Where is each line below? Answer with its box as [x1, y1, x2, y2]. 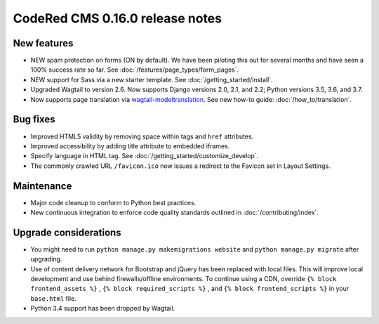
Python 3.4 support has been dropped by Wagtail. [30, 304, 175, 313]
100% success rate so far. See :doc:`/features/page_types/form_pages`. [30, 65, 239, 74]
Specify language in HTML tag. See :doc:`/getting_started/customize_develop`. [30, 152, 259, 160]
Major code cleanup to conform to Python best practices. [30, 198, 197, 207]
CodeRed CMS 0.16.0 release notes [13, 11, 222, 26]
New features [13, 37, 74, 49]
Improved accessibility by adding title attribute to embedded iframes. [30, 141, 230, 150]
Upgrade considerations [13, 226, 122, 238]
